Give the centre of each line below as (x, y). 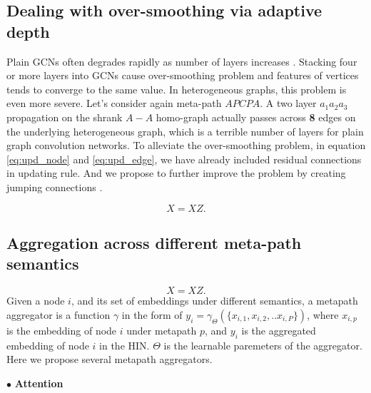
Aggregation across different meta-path (154, 242)
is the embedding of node (62, 330)
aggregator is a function (59, 314)
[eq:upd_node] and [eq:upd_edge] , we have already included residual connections (184, 159)
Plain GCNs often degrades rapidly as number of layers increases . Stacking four (182, 61)
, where (323, 314)
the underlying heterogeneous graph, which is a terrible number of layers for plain (185, 131)
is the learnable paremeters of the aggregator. (263, 345)
